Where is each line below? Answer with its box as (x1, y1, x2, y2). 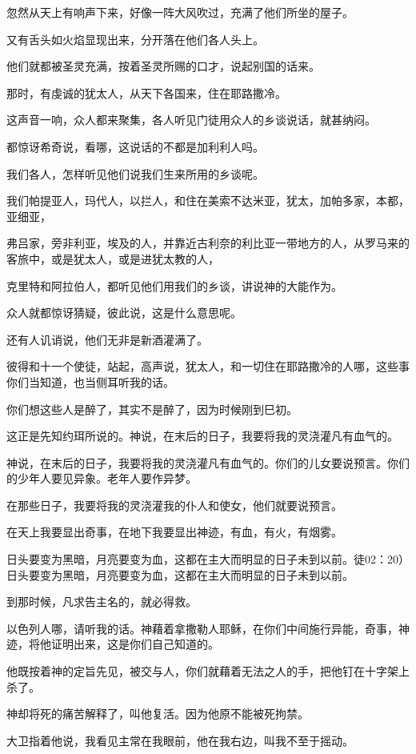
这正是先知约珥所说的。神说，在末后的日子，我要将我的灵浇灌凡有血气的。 (6, 427, 398, 444)
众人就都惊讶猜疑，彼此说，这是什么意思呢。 (6, 304, 242, 321)
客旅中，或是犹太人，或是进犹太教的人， (6, 250, 219, 267)
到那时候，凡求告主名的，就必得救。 (6, 593, 197, 610)
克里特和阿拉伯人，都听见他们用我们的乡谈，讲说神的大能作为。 (6, 277, 342, 294)
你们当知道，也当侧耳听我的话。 (6, 373, 174, 390)
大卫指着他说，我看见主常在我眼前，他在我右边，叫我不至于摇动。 (6, 732, 354, 748)
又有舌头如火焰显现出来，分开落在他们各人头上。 (6, 30, 264, 47)
